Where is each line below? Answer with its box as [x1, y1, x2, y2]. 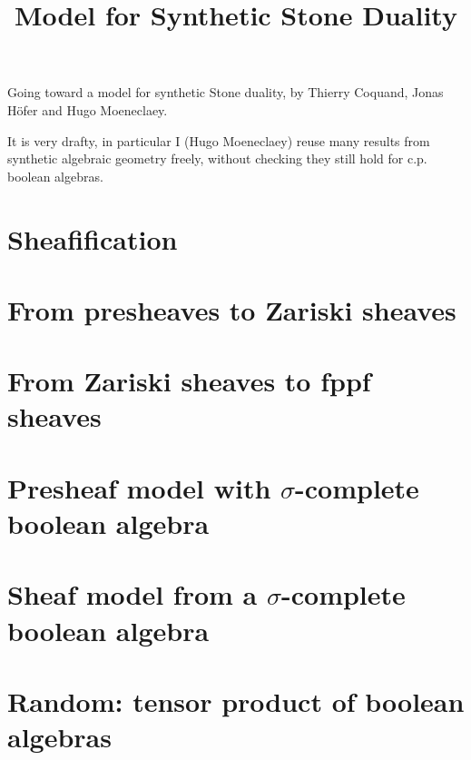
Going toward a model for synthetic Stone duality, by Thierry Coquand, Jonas [7, 83, 444, 102]
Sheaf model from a [7, 576, 258, 613]
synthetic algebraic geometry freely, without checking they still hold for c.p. [7, 149, 427, 168]
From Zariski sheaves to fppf [7, 362, 371, 400]
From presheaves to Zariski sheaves [7, 291, 456, 328]
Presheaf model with [7, 469, 271, 506]
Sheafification [7, 220, 178, 257]
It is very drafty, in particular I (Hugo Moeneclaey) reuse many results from [7, 131, 430, 150]
